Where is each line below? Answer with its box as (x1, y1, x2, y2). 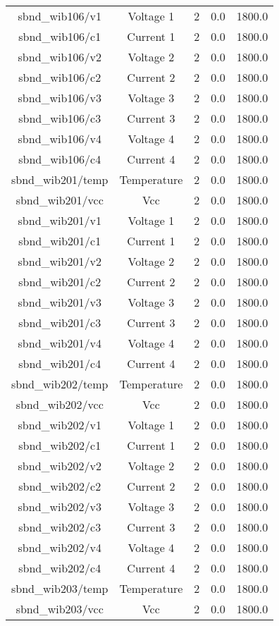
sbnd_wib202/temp (11, 376, 108, 392)
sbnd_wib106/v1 (18, 8, 101, 24)
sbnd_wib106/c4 (18, 151, 101, 167)
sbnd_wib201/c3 (18, 314, 101, 331)
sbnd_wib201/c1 (18, 233, 101, 249)
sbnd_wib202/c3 (18, 519, 101, 535)
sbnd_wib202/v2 (18, 458, 101, 474)
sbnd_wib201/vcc (15, 192, 104, 208)
